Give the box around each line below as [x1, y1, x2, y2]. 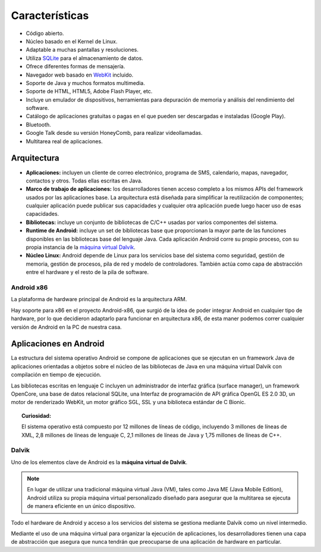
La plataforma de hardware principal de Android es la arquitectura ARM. [11, 296, 187, 303]
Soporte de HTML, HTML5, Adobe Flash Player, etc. [26, 88, 153, 95]
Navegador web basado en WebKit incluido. [26, 71, 134, 78]
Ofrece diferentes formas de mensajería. [26, 63, 125, 70]
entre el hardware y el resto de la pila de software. [26, 269, 149, 276]
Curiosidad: [21, 412, 52, 419]
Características [11, 9, 89, 22]
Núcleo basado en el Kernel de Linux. [26, 37, 118, 45]
